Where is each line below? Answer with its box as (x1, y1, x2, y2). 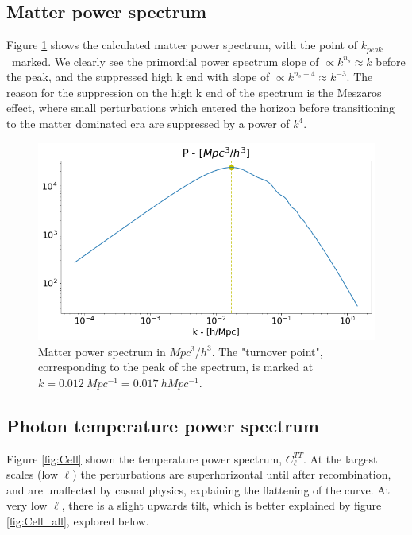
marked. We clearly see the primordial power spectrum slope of (11, 52, 319, 69)
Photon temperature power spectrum (6, 413, 319, 437)
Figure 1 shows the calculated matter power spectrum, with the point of (6, 37, 357, 53)
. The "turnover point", (211, 343, 323, 359)
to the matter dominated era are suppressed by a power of (6, 115, 290, 132)
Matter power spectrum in (38, 343, 166, 359)
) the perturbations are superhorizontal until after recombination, (72, 466, 391, 483)
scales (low (6, 466, 59, 483)
